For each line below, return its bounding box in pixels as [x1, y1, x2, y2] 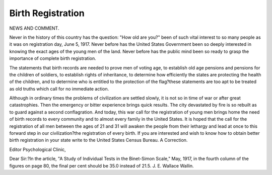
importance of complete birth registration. [9, 55, 97, 61]
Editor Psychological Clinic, [9, 146, 66, 152]
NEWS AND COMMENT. [9, 25, 59, 31]
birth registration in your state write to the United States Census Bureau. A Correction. [9, 137, 188, 143]
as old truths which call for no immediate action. [9, 85, 109, 92]
